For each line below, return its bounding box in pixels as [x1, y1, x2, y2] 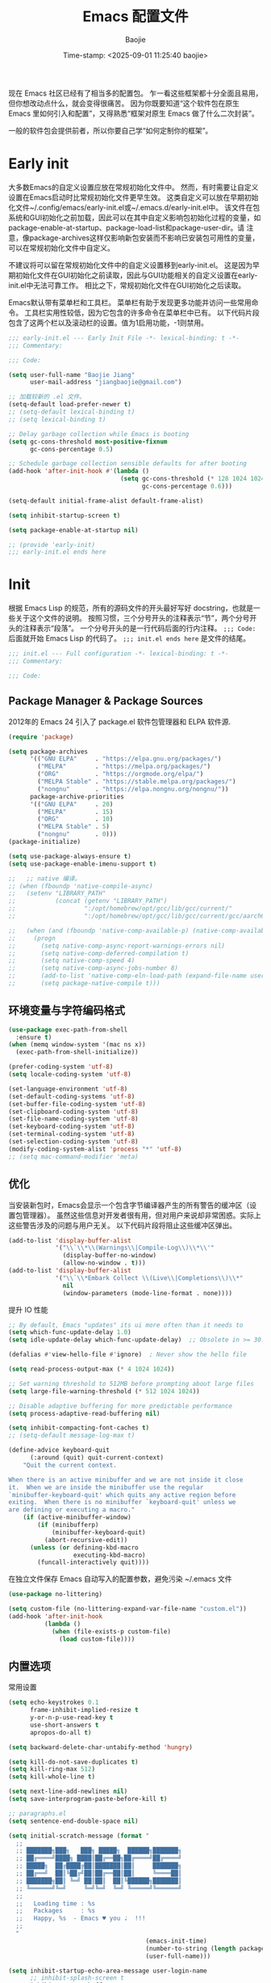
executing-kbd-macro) [73, 1551, 147, 1559]
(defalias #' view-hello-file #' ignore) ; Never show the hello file [8, 1350, 248, 1359]
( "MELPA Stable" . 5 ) [37, 823, 110, 831]
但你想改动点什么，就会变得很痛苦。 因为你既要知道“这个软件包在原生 [8, 98, 240, 108]
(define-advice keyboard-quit [8, 1446, 110, 1455]
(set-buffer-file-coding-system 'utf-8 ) [8, 1100, 147, 1108]
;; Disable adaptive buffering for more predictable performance [8, 1401, 232, 1410]
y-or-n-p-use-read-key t [29, 1714, 114, 1722]
